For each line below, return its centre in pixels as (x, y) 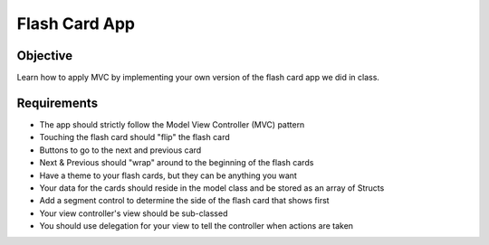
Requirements (58, 103)
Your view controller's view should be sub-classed (134, 213)
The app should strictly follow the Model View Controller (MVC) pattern (172, 124)
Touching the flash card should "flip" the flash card (134, 137)
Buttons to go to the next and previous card (120, 150)
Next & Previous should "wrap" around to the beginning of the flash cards (177, 163)
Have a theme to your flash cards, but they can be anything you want (168, 175)
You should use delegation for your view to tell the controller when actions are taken (196, 226)
